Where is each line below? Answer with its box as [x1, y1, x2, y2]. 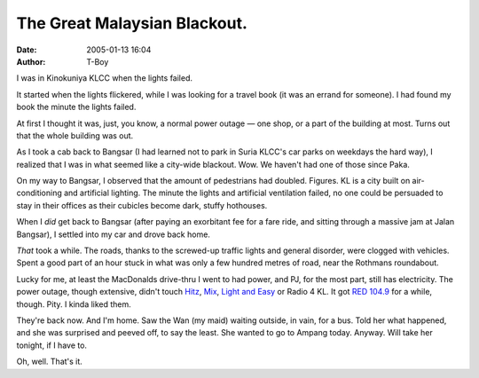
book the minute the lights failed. [16, 102, 137, 113]
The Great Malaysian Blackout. [16, 13, 248, 33]
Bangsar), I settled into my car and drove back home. [16, 229, 210, 240]
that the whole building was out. [16, 130, 134, 141]
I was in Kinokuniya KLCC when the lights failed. [16, 73, 193, 83]
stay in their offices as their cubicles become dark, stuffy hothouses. [16, 200, 268, 210]
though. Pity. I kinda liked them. [16, 298, 132, 310]
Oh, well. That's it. [16, 356, 83, 367]
